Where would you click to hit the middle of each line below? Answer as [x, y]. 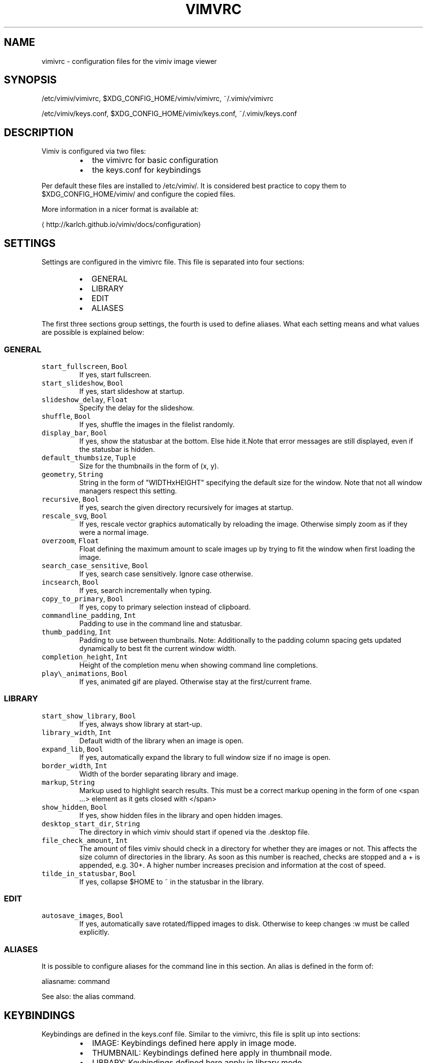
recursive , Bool [70, 499]
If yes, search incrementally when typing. [145, 590]
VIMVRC [213, 9]
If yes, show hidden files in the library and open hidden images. [181, 815]
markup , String [68, 782]
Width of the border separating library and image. [159, 774]
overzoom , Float [70, 540]
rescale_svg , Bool [74, 515]
